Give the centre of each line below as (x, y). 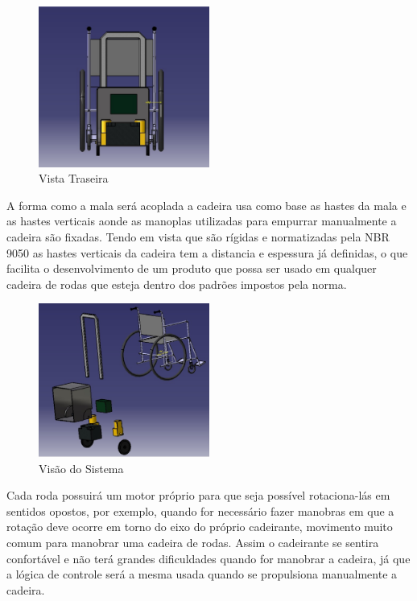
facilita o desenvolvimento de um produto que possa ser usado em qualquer (192, 268)
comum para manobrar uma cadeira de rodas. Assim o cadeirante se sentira (193, 542)
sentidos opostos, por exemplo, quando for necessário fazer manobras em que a (200, 510)
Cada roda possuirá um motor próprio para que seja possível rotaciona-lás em (198, 495)
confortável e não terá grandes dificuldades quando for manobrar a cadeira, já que (208, 558)
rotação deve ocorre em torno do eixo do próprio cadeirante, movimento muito (200, 527)
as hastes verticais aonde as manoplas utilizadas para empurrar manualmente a (202, 221)
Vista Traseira (74, 178)
